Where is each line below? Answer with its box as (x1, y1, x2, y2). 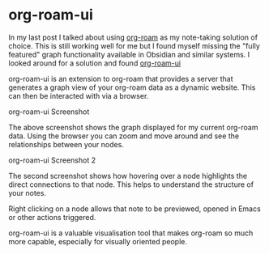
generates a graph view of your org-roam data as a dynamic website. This (8, 83, 256, 92)
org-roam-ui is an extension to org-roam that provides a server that (8, 74, 233, 83)
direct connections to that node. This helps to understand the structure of (8, 180, 254, 189)
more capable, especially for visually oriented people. (8, 236, 188, 246)
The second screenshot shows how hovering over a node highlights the (8, 171, 248, 180)
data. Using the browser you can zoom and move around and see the (8, 131, 240, 141)
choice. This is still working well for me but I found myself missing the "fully (8, 40, 261, 50)
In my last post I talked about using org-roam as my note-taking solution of (8, 32, 258, 42)
